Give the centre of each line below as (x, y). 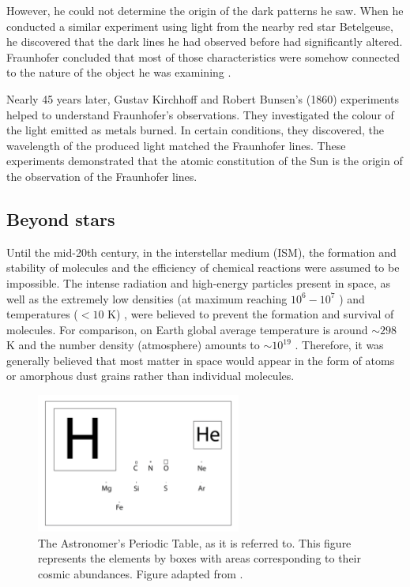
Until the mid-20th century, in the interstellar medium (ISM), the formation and (201, 252)
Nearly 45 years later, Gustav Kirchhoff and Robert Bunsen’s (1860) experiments (203, 98)
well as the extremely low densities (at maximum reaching (147, 298)
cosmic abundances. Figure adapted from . (141, 573)
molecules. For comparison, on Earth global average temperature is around (187, 329)
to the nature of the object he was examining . (119, 72)
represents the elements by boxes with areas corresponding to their (199, 558)
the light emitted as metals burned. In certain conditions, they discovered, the (195, 130)
